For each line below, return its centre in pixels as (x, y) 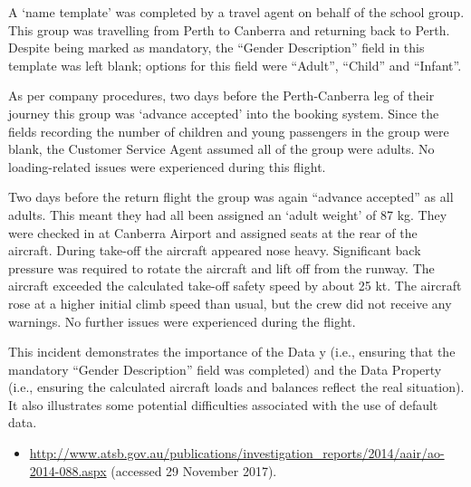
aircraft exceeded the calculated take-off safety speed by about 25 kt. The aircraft (235, 286)
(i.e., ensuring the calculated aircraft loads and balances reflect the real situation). (236, 387)
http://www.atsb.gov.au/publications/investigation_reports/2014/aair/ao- (237, 453)
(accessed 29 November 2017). (194, 470)
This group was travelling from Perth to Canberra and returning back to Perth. (229, 29)
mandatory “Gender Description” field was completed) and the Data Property (225, 369)
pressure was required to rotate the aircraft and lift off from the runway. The (221, 267)
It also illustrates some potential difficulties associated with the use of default (223, 404)
